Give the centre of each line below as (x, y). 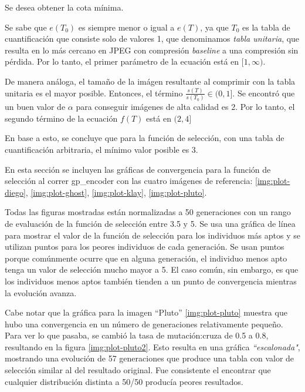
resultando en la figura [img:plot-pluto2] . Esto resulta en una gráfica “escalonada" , (152, 346)
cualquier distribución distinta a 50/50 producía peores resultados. (124, 381)
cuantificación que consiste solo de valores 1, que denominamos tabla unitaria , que (152, 38)
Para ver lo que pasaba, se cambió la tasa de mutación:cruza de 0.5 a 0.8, (137, 335)
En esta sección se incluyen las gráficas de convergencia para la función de (138, 169)
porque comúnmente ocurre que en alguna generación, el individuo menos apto (146, 258)
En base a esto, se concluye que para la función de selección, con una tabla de (145, 138)
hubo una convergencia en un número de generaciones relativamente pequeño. (144, 324)
